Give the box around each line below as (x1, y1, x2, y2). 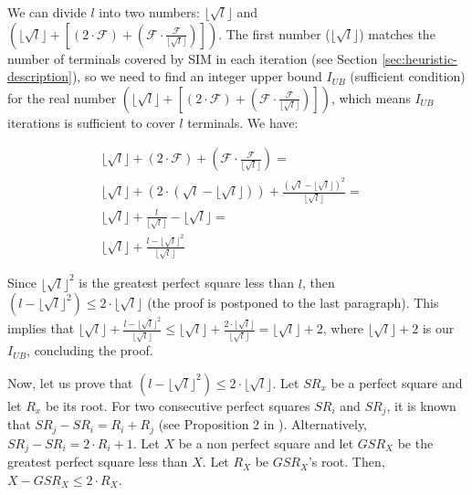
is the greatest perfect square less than (79, 273, 295, 292)
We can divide (7, 3, 87, 21)
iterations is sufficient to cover (7, 112, 175, 132)
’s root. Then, (308, 452, 385, 471)
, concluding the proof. (26, 341, 153, 360)
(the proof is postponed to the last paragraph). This (147, 293, 439, 312)
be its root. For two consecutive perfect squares (45, 395, 310, 415)
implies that (7, 319, 75, 338)
